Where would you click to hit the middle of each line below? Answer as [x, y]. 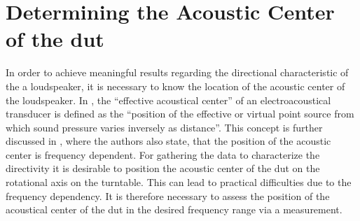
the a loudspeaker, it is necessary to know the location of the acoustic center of [175, 86]
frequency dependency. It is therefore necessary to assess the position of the [168, 195]
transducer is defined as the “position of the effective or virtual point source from [180, 114]
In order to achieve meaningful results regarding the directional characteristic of [177, 72]
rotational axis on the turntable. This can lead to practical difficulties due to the [179, 182]
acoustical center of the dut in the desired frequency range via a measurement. [174, 209]
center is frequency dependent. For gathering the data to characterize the [163, 154]
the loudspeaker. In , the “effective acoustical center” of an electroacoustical [168, 100]
